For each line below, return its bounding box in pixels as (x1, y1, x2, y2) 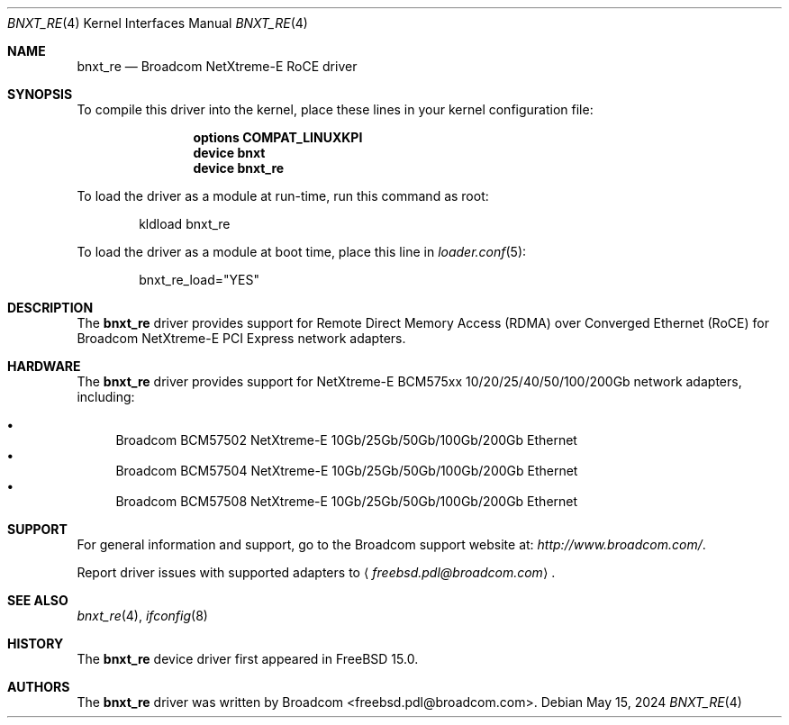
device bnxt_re (193, 160, 285, 176)
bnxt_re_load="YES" (139, 272, 260, 287)
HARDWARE (7, 358, 81, 374)
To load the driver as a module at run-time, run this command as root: (77, 188, 489, 204)
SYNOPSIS (7, 86, 73, 102)
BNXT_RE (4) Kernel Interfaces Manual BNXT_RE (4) (7, 15, 308, 31)
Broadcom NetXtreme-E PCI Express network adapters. (77, 331, 406, 346)
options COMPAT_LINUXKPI (193, 130, 363, 145)
